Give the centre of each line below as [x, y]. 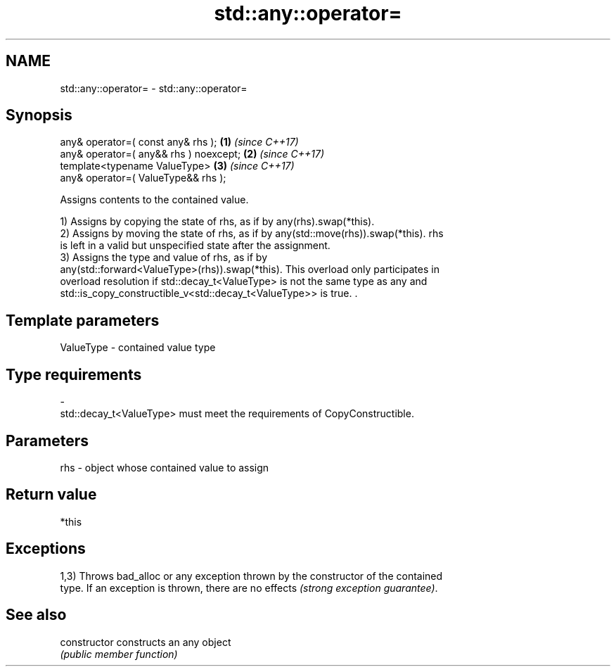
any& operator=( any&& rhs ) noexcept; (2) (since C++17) [192, 154]
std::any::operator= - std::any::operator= [154, 88]
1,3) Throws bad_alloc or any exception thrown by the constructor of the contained [251, 576]
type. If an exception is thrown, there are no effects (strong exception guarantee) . [249, 588]
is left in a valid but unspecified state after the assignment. [195, 246]
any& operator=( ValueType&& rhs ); [143, 178]
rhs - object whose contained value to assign [165, 467]
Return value [51, 495]
